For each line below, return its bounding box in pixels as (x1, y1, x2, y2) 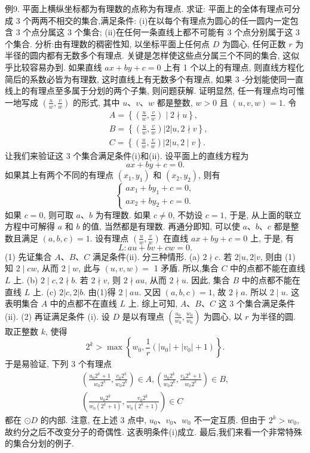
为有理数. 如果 (95, 208, 151, 221)
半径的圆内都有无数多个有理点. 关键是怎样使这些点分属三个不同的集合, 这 (5, 49, 291, 62)
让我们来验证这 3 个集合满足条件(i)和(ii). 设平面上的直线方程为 (5, 149, 249, 161)
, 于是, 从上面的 (224, 208, 285, 221)
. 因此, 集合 (186, 273, 230, 286)
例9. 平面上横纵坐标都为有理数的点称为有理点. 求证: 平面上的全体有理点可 (5, 2, 292, 14)
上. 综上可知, (128, 297, 178, 310)
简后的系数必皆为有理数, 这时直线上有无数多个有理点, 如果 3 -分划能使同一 (5, 72, 296, 85)
